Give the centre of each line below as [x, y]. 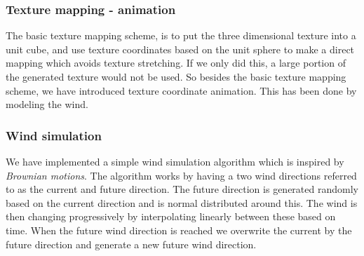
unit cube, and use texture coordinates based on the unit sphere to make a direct [180, 49]
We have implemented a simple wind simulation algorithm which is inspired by [175, 161]
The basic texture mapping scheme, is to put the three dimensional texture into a [181, 35]
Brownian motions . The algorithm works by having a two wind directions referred [181, 175]
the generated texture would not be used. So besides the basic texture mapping [176, 76]
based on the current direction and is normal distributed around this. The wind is [182, 202]
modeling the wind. [47, 104]
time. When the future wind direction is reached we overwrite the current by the [179, 230]
